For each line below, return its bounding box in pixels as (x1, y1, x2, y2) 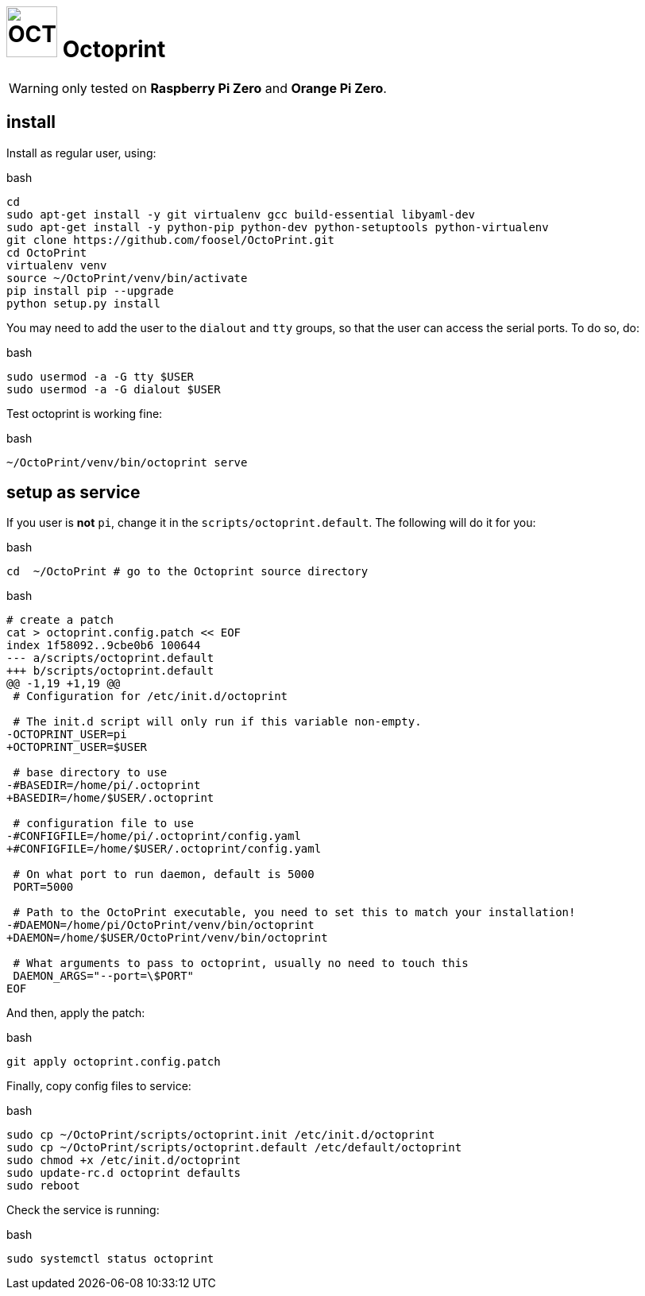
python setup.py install (6, 296, 160, 310)
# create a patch (6, 613, 114, 627)
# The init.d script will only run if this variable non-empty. (13, 715, 422, 729)
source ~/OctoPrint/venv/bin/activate (6, 271, 248, 284)
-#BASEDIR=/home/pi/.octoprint (6, 779, 201, 792)
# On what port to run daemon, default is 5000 (13, 868, 315, 881)
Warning (9, 79, 59, 96)
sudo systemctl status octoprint (6, 1252, 214, 1266)
